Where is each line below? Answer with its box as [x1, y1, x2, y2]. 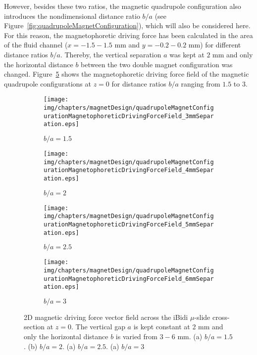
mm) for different [188, 40, 241, 50]
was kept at [169, 49, 205, 59]
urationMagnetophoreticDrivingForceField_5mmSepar [44, 221, 214, 228]
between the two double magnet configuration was [81, 59, 233, 69]
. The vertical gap [71, 321, 125, 332]
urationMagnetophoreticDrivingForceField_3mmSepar [44, 112, 214, 120]
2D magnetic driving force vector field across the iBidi [24, 311, 188, 322]
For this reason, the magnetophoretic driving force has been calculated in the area [4, 30, 253, 40]
